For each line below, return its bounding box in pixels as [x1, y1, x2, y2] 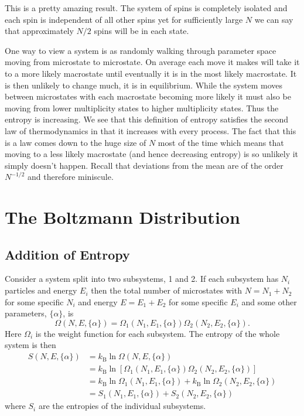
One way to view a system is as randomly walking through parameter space [5, 44, 276, 56]
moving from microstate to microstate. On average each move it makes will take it [5, 56, 300, 68]
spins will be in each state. [94, 25, 189, 37]
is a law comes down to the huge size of [5, 136, 146, 148]
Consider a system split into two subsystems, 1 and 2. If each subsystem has [5, 272, 279, 285]
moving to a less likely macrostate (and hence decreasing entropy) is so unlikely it [5, 148, 299, 160]
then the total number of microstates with [91, 284, 242, 296]
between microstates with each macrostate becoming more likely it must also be [5, 90, 291, 103]
